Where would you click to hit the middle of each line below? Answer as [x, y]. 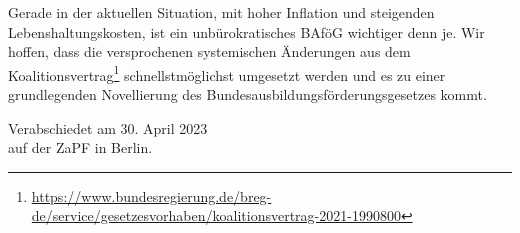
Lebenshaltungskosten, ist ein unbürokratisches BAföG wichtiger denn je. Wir [246, 31]
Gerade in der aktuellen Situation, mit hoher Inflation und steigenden [221, 12]
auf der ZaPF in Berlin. [80, 147]
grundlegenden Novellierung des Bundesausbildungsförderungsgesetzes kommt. [247, 94]
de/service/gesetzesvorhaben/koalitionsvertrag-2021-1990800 [216, 215]
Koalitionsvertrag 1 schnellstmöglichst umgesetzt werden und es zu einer [227, 73]
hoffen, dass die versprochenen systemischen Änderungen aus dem [209, 51]
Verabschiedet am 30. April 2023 [108, 127]
